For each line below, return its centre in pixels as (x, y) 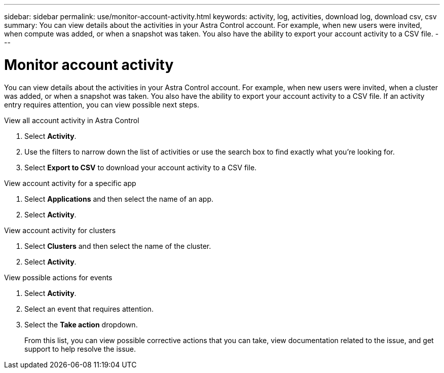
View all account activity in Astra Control (72, 120)
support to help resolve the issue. (80, 349)
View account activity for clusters (60, 230)
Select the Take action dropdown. (81, 324)
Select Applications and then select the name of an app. (119, 199)
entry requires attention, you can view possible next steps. (102, 104)
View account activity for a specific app (70, 183)
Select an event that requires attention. (89, 309)
